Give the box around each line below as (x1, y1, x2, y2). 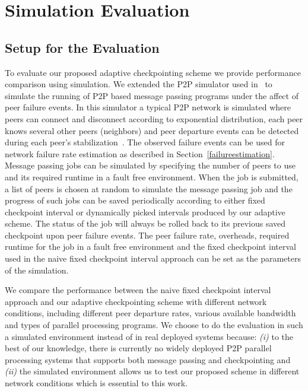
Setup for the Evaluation (5, 38, 160, 56)
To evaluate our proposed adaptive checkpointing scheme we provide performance (5, 66, 301, 78)
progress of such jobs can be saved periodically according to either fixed (5, 194, 265, 206)
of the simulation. (5, 263, 69, 276)
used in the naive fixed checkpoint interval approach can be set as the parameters (5, 252, 301, 265)
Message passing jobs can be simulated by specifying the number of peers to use (5, 159, 296, 171)
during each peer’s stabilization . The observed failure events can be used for (5, 136, 285, 148)
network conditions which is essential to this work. (5, 377, 188, 389)
